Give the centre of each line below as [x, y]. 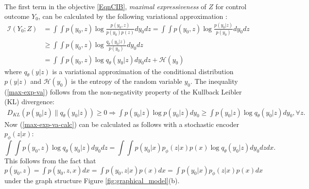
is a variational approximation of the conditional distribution [143, 71]
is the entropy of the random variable [127, 81]
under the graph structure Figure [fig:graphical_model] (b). [92, 181]
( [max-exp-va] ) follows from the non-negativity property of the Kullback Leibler [123, 92]
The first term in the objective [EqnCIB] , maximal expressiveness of [105, 6]
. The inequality [214, 81]
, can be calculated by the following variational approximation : [133, 16]
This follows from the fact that [50, 160]
